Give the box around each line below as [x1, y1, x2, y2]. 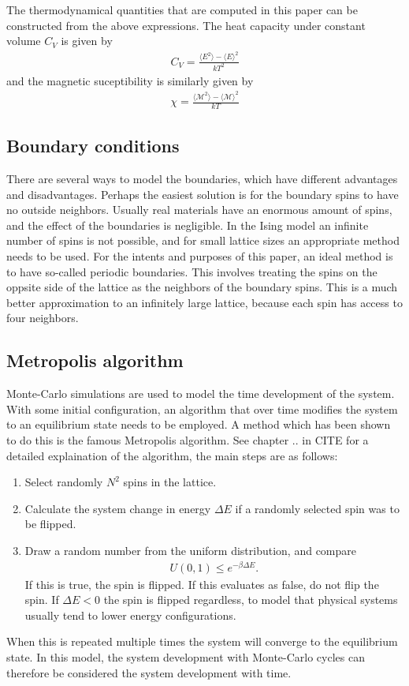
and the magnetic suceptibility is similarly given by [6, 72, 254, 88]
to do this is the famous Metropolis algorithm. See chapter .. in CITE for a [6, 432, 369, 448]
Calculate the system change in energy [24, 500, 211, 516]
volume [6, 32, 41, 49]
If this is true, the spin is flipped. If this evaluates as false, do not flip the [24, 575, 379, 592]
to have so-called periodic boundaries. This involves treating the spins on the [6, 263, 377, 279]
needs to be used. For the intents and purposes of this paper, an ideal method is [6, 248, 393, 264]
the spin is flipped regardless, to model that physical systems [103, 591, 398, 608]
